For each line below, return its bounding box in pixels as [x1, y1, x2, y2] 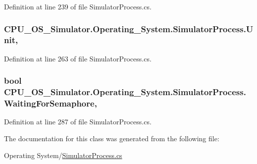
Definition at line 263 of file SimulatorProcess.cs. [4, 53, 152, 63]
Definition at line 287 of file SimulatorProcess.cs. [4, 116, 152, 127]
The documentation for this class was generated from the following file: [4, 133, 219, 143]
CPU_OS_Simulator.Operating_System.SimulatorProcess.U [4, 22, 254, 35]
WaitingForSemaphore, [4, 97, 97, 109]
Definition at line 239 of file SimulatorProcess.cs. [4, 1, 152, 11]
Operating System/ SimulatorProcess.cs [4, 150, 122, 160]
